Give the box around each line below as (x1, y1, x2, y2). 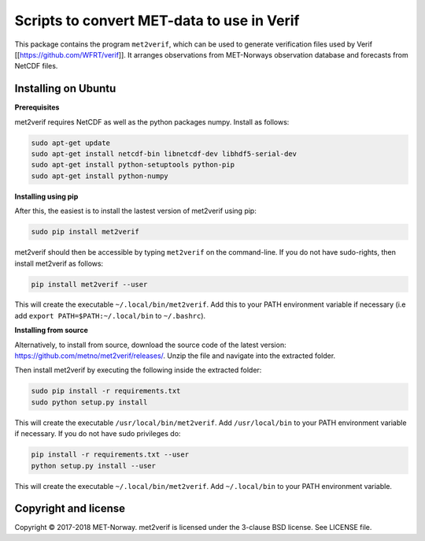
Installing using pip (14, 192, 79, 201)
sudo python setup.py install (31, 397, 148, 406)
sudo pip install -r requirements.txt (31, 386, 181, 396)
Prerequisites (14, 103, 60, 112)
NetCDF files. (14, 62, 58, 71)
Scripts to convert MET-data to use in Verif (14, 12, 300, 29)
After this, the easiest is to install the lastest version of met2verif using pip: (14, 206, 257, 216)
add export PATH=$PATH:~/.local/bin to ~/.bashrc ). (14, 311, 206, 320)
